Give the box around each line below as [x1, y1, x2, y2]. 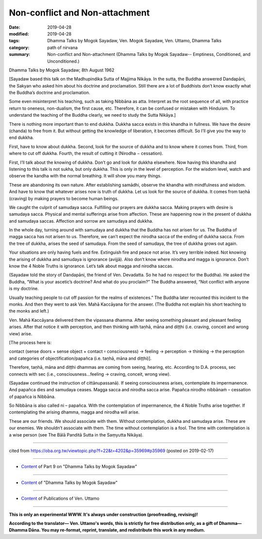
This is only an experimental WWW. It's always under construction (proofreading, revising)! [9, 511, 198, 517]
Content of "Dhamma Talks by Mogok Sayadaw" [21, 479, 118, 486]
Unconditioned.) [47, 58, 80, 64]
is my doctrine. [9, 286, 39, 292]
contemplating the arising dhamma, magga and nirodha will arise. [9, 409, 140, 415]
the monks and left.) [9, 308, 49, 314]
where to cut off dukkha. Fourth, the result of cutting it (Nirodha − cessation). [9, 151, 164, 156]
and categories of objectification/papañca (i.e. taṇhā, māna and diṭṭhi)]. [9, 355, 152, 361]
